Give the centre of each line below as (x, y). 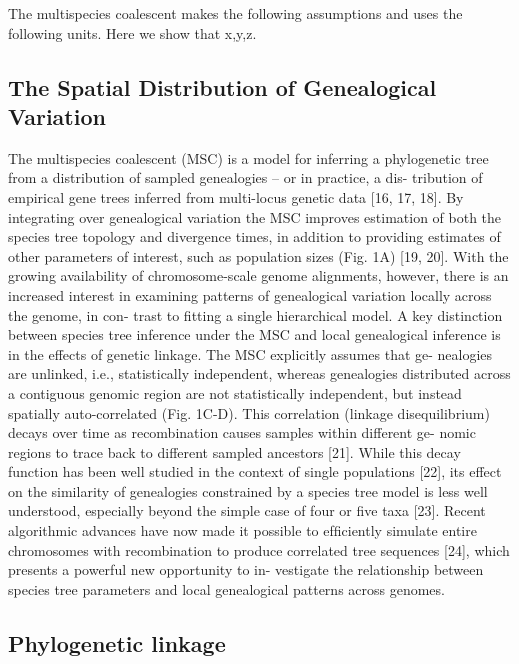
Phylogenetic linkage (117, 642)
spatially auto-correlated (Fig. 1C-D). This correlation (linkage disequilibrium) (249, 412)
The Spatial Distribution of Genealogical (222, 86)
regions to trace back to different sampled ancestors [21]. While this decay (234, 451)
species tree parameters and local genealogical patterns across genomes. (226, 588)
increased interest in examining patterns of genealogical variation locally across (250, 294)
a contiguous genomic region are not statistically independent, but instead (235, 392)
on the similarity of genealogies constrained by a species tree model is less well (248, 490)
